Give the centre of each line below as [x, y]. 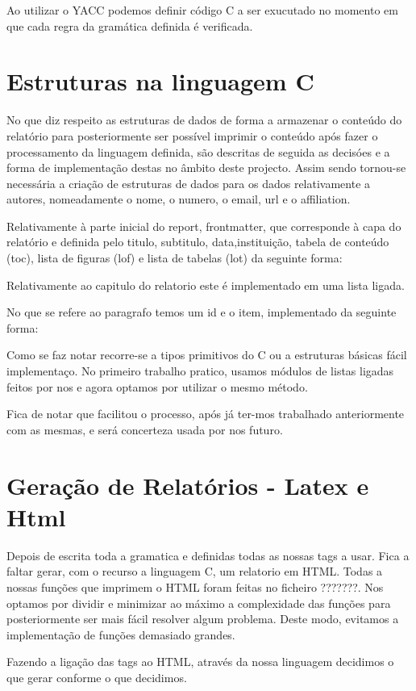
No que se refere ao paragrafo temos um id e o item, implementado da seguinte [202, 312]
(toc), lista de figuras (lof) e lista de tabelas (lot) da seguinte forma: [175, 258]
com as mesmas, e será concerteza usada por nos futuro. [145, 429]
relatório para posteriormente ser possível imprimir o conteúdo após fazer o [192, 135]
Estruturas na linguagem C [160, 81]
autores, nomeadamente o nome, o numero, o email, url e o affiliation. [179, 199]
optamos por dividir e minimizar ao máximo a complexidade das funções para [199, 603]
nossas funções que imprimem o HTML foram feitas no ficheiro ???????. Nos [195, 586]
